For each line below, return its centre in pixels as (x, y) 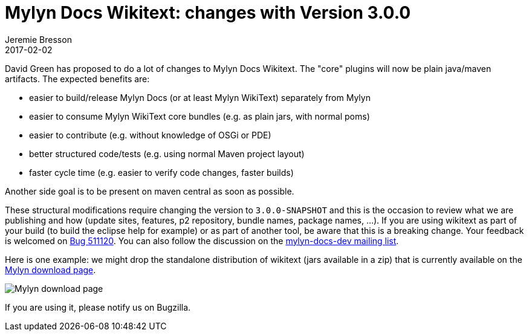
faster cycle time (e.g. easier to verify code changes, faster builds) (161, 172)
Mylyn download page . (50, 270)
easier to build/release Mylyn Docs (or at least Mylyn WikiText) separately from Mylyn (200, 97)
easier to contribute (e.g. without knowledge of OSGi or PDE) (150, 135)
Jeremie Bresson (38, 39)
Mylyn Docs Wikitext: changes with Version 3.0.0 (208, 13)
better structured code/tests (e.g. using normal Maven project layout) (167, 153)
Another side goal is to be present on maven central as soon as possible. (150, 191)
